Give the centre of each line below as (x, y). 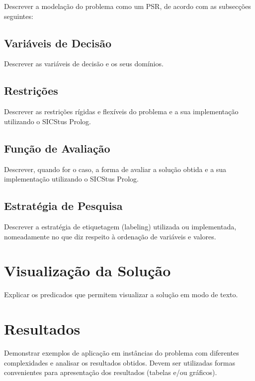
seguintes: (19, 16)
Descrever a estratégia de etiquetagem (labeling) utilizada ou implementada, (120, 226)
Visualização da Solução (87, 271)
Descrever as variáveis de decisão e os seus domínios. (84, 64)
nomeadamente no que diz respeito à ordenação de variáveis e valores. (110, 236)
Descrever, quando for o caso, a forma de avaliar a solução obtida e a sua (115, 169)
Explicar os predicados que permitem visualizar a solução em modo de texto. (121, 294)
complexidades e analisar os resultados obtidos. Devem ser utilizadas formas (120, 362)
